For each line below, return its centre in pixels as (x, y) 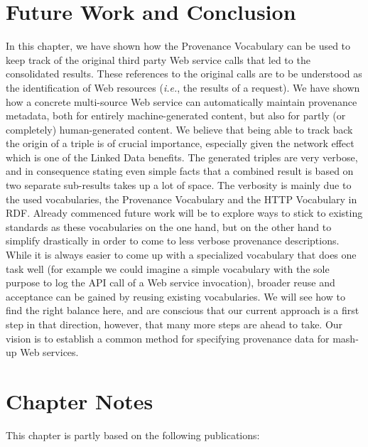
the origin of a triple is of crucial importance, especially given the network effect (180, 143)
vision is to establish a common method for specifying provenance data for (168, 338)
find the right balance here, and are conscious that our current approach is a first (183, 310)
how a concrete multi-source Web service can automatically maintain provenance (182, 101)
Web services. (49, 352)
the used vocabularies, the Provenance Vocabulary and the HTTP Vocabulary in (182, 199)
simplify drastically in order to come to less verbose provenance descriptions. (173, 241)
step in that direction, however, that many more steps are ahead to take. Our (174, 324)
